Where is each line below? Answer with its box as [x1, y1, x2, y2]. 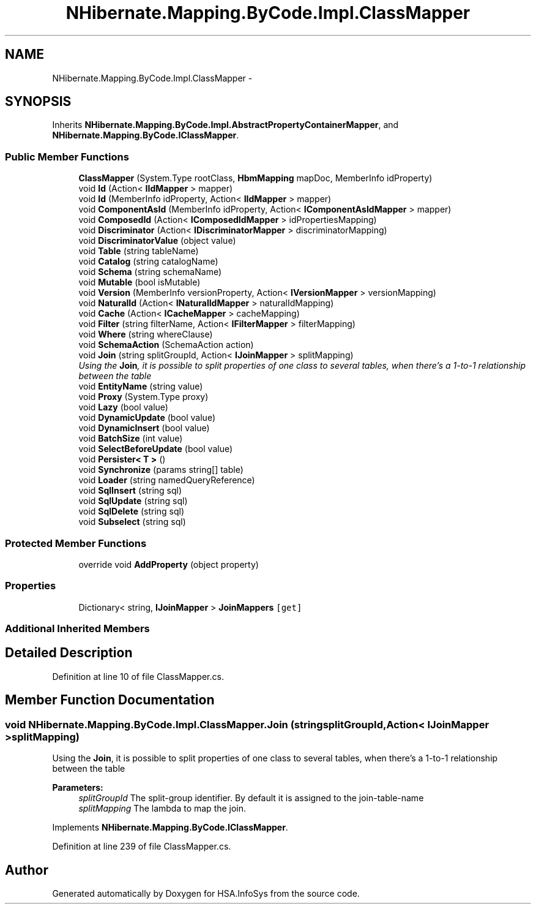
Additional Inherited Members [5, 622, 150, 635]
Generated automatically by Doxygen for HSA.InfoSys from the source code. [52, 888, 360, 899]
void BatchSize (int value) [78, 433, 183, 444]
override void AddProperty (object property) [78, 559, 259, 570]
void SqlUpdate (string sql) [78, 496, 188, 507]
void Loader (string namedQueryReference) [78, 475, 255, 486]
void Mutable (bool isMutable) [78, 277, 201, 288]
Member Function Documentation [5, 692, 215, 708]
